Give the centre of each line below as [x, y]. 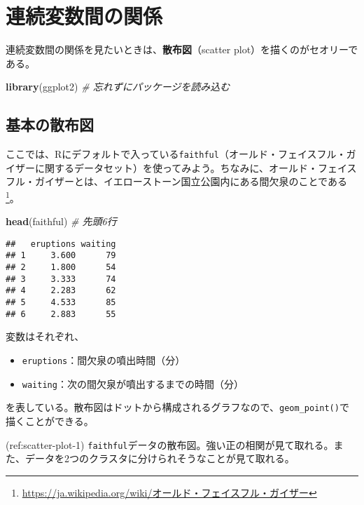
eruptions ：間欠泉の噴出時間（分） [104, 359]
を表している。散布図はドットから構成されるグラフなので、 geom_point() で [177, 407]
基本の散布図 [50, 124]
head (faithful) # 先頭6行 [61, 221]
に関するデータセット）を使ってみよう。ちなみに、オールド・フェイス [196, 167]
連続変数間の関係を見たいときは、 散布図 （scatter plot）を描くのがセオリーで [182, 49]
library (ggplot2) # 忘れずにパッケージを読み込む [118, 87]
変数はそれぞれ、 [45, 336]
